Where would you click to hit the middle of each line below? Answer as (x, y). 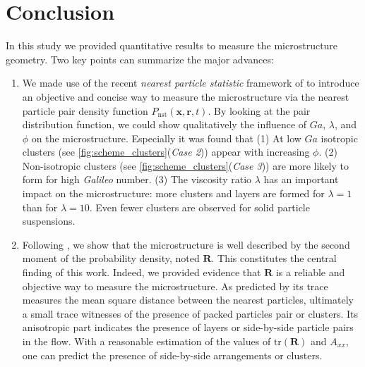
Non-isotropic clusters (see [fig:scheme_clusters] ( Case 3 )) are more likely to (186, 165)
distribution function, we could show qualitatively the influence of (164, 124)
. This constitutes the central (274, 258)
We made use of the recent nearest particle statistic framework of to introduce (191, 83)
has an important (301, 179)
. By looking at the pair (259, 110)
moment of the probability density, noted (111, 258)
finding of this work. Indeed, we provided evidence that (142, 272)
